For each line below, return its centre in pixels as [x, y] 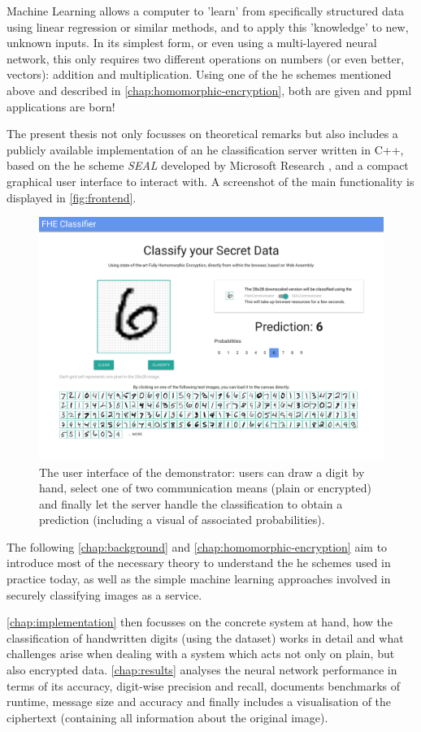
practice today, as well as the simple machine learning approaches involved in [199, 579]
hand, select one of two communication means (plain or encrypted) [205, 488]
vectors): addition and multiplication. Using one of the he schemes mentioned [199, 74]
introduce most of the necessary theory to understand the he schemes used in [199, 563]
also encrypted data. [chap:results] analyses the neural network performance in [202, 670]
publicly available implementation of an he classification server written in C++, [205, 149]
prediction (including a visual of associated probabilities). [182, 520]
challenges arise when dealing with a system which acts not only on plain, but [201, 654]
